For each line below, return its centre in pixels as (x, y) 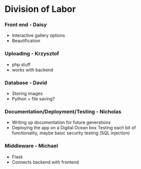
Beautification (26, 41)
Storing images (27, 93)
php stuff (21, 64)
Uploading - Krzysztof (32, 54)
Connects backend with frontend (45, 162)
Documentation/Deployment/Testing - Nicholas (63, 112)
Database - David (26, 83)
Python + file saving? (33, 99)
